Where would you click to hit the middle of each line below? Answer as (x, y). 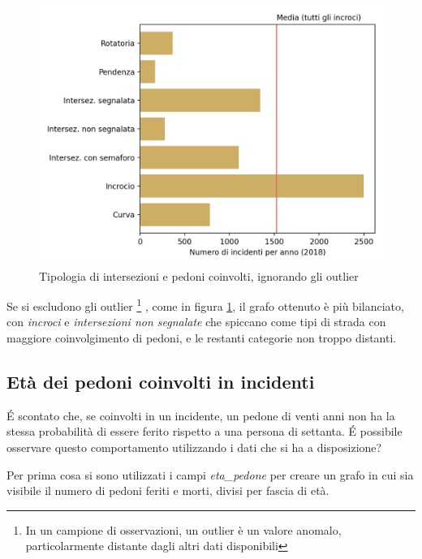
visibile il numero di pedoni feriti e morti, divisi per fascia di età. (168, 490)
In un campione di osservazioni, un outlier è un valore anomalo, (183, 529)
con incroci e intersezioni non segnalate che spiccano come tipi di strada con (196, 322)
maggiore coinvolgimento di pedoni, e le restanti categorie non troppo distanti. (202, 338)
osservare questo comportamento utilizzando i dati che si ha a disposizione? (194, 447)
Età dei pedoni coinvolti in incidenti (161, 382)
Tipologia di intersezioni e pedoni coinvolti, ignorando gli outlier (199, 275)
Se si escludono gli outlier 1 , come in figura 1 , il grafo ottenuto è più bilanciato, (205, 305)
